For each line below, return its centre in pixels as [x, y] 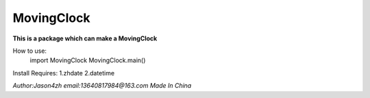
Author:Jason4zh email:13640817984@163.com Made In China [102, 86]
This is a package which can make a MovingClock [85, 38]
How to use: [30, 51]
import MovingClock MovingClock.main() [88, 60]
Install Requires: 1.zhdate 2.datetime [64, 73]
